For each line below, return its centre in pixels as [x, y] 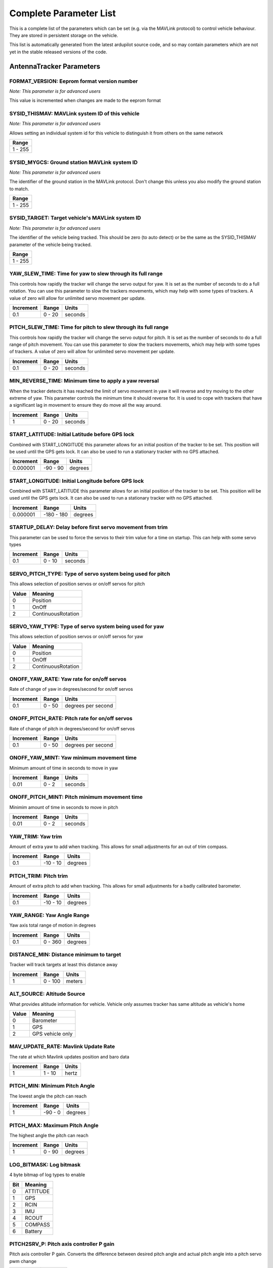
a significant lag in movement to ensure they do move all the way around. [85, 405]
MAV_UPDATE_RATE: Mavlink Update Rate [62, 1046]
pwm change [23, 1261]
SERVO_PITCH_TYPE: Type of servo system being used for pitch [90, 574]
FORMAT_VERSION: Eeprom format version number [74, 81]
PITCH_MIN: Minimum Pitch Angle [52, 1086]
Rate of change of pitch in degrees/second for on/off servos [72, 728]
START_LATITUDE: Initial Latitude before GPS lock [72, 435]
